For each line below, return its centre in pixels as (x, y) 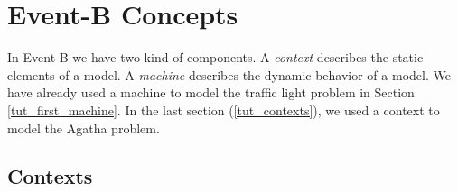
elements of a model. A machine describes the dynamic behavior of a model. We (229, 74)
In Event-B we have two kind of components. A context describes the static (215, 57)
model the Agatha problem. (84, 127)
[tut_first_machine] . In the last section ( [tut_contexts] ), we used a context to (224, 109)
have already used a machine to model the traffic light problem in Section (211, 92)
